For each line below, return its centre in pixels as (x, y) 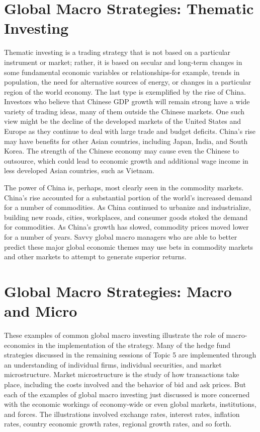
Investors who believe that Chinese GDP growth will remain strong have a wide (127, 101)
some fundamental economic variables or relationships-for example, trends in (122, 72)
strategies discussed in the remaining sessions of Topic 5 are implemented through (130, 355)
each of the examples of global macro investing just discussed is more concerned (127, 394)
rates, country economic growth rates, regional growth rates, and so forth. (118, 424)
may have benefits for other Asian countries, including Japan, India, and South (126, 141)
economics (20, 345)
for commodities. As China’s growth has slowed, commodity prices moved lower (126, 227)
